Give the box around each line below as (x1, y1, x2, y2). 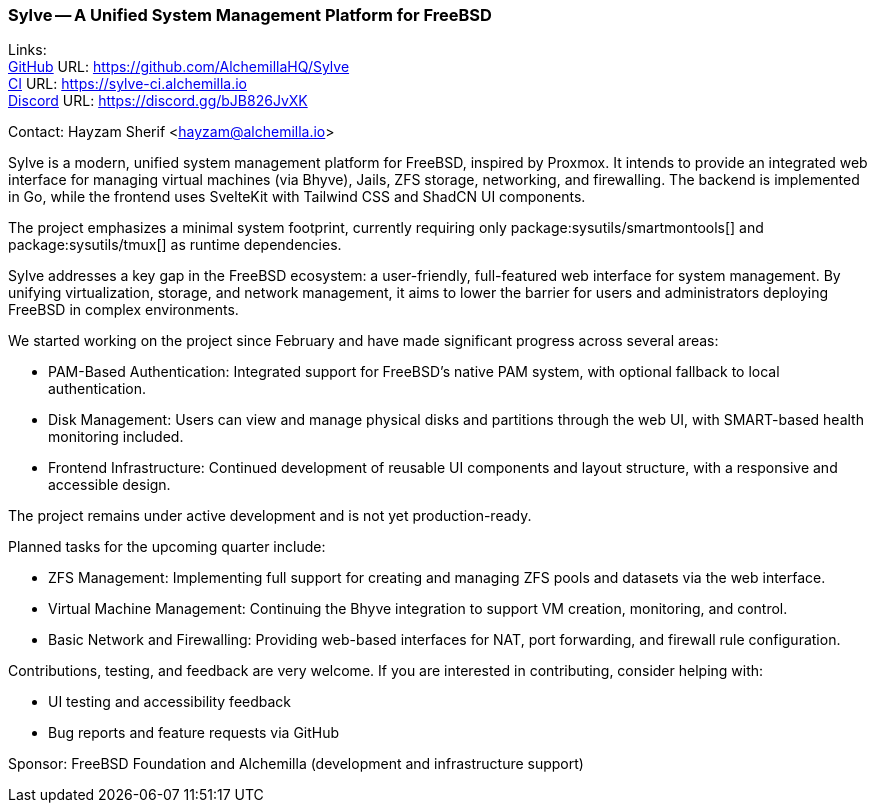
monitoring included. (48, 428, 184, 446)
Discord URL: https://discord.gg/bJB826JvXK (8, 92, 308, 110)
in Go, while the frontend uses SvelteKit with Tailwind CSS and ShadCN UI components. (8, 188, 586, 206)
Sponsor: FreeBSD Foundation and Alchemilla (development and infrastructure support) (8, 755, 584, 773)
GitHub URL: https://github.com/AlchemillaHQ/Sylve (8, 58, 350, 76)
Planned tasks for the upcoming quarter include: (8, 538, 326, 556)
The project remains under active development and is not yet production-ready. (8, 507, 532, 525)
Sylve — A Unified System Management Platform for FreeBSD (8, 5, 492, 25)
